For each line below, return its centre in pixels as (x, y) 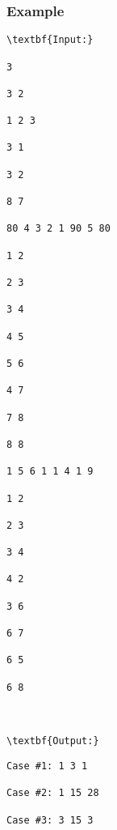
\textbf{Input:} (50, 40)
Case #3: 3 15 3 (50, 820)
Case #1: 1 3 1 (47, 766)
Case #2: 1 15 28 (53, 793)
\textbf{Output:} (53, 741)
